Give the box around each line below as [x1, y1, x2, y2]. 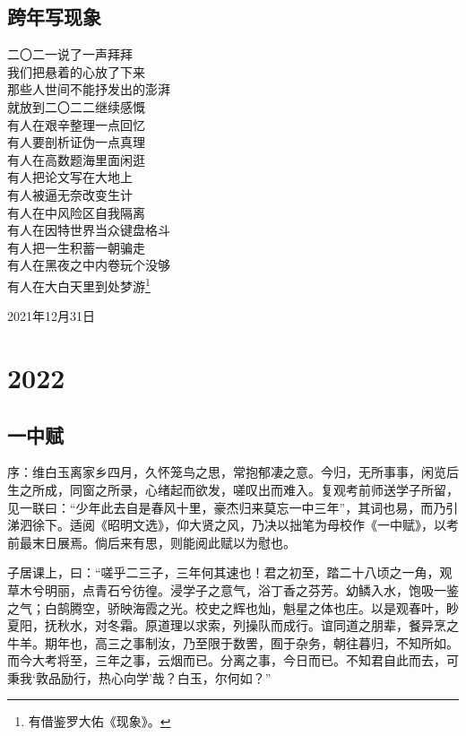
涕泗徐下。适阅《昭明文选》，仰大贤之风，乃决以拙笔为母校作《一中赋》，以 [7, 515, 446, 534]
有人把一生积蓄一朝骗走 [7, 238, 145, 256]
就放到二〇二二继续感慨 [7, 97, 145, 116]
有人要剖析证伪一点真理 [7, 133, 145, 152]
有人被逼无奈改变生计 [7, 185, 133, 203]
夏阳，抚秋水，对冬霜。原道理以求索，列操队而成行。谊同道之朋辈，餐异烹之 [7, 616, 459, 635]
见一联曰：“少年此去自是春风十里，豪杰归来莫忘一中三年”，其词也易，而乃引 [7, 498, 459, 516]
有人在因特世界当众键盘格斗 [7, 221, 170, 239]
